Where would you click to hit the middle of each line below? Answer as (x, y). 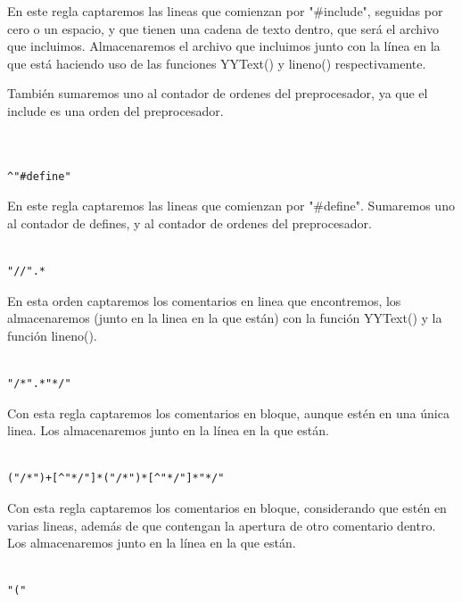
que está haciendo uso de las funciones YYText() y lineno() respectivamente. (217, 63)
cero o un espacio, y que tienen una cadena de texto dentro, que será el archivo (223, 28)
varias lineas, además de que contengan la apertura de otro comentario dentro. (222, 525)
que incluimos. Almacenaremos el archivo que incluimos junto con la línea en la (224, 46)
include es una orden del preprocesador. (115, 110)
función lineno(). (52, 335)
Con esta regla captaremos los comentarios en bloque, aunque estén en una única (228, 412)
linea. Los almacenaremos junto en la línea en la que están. (168, 430)
